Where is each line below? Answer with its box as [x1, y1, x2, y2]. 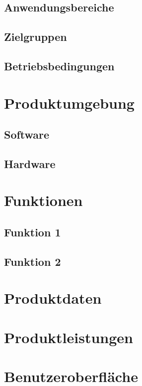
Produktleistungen [4, 327, 133, 347]
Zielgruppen [4, 29, 67, 44]
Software [4, 127, 50, 142]
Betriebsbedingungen [4, 58, 115, 73]
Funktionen [4, 190, 83, 210]
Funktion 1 [4, 224, 61, 240]
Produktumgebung [4, 92, 135, 113]
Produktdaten [4, 288, 102, 308]
